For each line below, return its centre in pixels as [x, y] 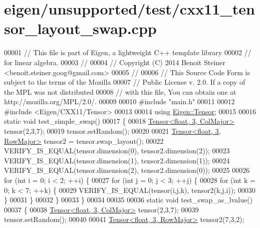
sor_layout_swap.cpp [80, 28]
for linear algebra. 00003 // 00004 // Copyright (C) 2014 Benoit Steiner [115, 62]
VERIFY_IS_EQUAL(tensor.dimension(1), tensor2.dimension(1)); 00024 [117, 160]
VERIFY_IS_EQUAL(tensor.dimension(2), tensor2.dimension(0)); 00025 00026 [127, 170]
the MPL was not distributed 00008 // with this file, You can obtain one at [120, 91]
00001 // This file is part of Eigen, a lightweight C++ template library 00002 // [128, 52]
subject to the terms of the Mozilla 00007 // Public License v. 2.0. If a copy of [125, 82]
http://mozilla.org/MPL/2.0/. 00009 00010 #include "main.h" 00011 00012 [119, 101]
